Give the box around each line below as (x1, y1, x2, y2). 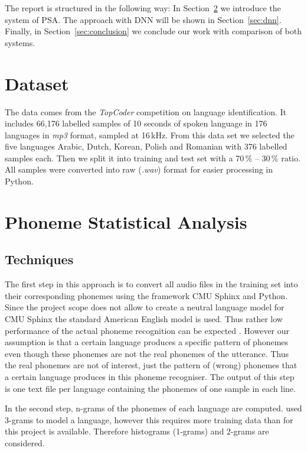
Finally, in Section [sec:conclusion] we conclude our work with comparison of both (5, 25, 302, 37)
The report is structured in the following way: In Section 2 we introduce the (5, 2, 281, 14)
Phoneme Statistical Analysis (5, 209, 247, 233)
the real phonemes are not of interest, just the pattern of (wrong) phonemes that (5, 359, 298, 371)
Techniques (5, 250, 74, 268)
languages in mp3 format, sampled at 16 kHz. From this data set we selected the (5, 128, 295, 141)
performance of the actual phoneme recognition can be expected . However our (5, 324, 290, 336)
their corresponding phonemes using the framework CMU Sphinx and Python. (5, 289, 288, 301)
